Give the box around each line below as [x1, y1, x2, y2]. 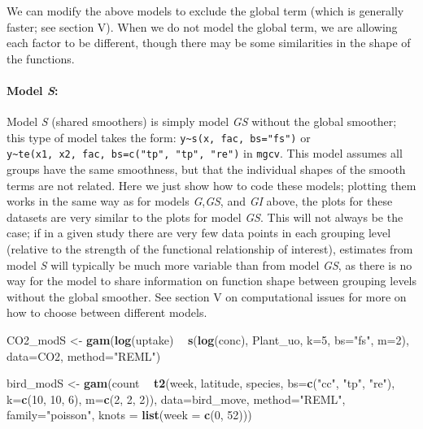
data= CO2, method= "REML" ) [7, 347, 161, 364]
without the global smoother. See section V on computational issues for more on [7, 288, 407, 305]
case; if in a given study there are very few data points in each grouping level [7, 224, 391, 241]
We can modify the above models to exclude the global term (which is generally [7, 2, 404, 19]
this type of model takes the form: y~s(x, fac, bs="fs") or [7, 128, 311, 145]
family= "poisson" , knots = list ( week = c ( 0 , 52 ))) [7, 406, 252, 423]
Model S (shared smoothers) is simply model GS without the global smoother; [7, 113, 397, 130]
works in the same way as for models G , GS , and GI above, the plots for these [7, 193, 393, 210]
